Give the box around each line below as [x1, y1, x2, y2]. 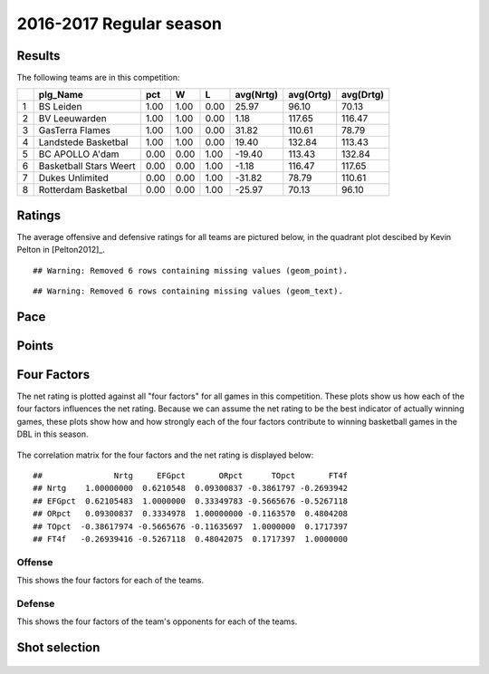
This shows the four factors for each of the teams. [16, 575, 205, 586]
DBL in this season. [16, 428, 89, 439]
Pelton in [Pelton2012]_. [16, 245, 106, 255]
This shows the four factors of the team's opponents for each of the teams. [16, 616, 298, 627]
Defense [16, 597, 55, 610]
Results [16, 48, 61, 63]
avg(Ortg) [288, 89, 331, 101]
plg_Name [38, 89, 83, 101]
